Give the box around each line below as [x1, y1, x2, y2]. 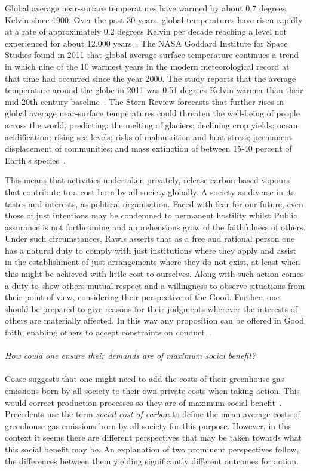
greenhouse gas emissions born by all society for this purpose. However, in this [5, 419, 292, 432]
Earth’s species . [5, 153, 66, 166]
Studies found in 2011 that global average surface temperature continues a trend [5, 48, 299, 61]
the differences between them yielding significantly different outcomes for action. [5, 454, 299, 467]
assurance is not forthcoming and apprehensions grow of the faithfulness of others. [5, 220, 306, 233]
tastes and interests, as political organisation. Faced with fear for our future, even [5, 197, 303, 210]
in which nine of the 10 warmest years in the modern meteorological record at [5, 60, 290, 72]
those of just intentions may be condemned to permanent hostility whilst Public [5, 209, 297, 221]
